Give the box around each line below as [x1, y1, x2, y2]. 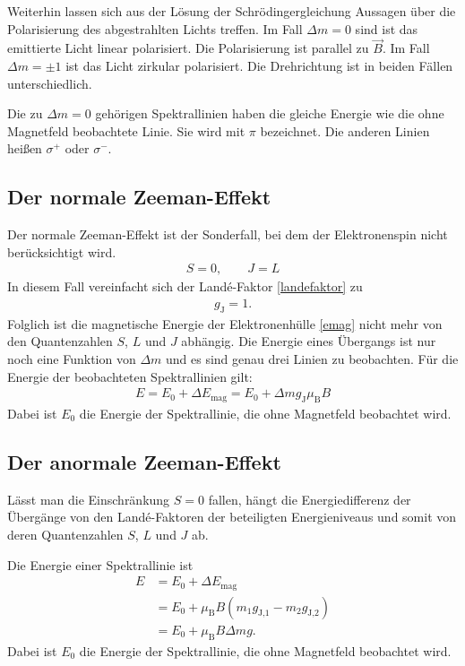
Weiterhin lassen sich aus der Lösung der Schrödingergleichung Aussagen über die [7, 2, 456, 20]
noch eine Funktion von [7, 350, 136, 368]
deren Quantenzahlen [7, 525, 124, 543]
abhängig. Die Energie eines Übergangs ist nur [181, 332, 436, 350]
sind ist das [355, 19, 418, 38]
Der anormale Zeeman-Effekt [7, 448, 281, 475]
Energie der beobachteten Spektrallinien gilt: [7, 367, 253, 385]
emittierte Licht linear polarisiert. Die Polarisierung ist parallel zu [7, 39, 369, 57]
